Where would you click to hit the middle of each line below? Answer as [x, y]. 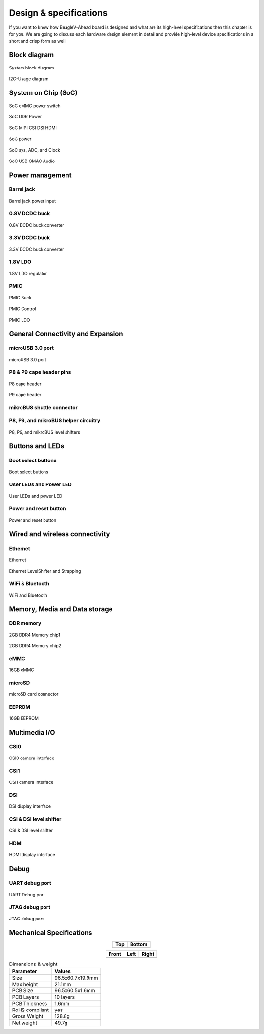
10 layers [65, 997]
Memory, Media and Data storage [61, 609]
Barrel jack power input [33, 201]
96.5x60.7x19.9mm [76, 978]
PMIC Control [22, 309]
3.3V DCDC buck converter [36, 249]
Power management [40, 175]
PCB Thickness [30, 1004]
